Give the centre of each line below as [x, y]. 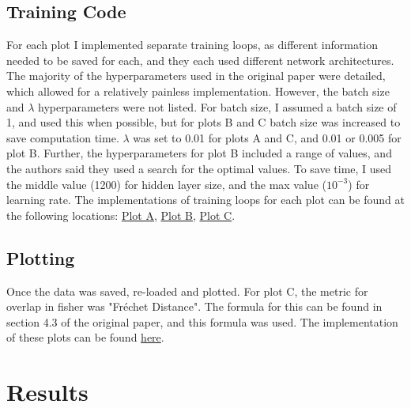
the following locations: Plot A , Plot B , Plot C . [121, 215]
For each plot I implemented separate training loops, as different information [192, 45]
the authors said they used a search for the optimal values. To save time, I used [199, 168]
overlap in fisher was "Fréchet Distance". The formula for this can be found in [194, 306]
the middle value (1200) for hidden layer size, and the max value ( [166, 184]
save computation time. [63, 137]
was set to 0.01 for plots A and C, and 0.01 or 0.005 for [267, 137]
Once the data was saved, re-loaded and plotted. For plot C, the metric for [187, 291]
